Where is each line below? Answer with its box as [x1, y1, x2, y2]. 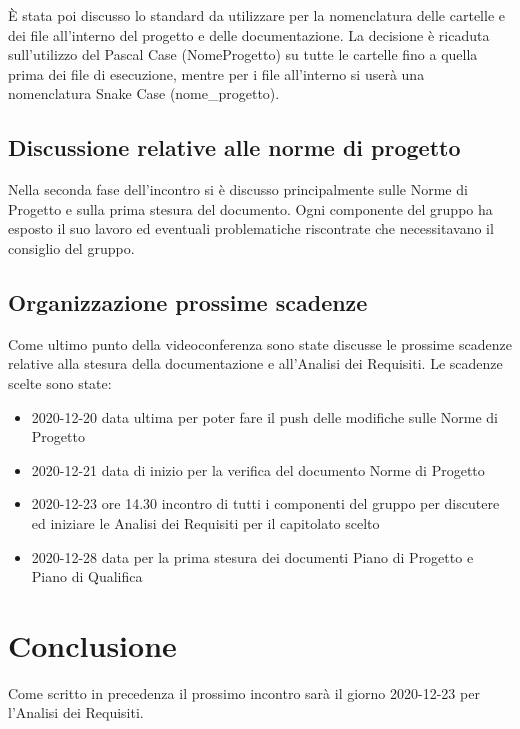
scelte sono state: [8, 372, 112, 393]
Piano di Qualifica [31, 566, 143, 587]
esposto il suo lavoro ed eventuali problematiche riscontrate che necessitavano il [8, 218, 494, 239]
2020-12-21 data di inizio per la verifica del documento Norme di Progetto [31, 459, 485, 480]
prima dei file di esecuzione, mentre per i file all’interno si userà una [8, 63, 425, 84]
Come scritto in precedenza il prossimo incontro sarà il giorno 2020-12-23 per [8, 682, 480, 703]
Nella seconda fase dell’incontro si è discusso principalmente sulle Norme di [8, 179, 468, 200]
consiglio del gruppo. [8, 237, 135, 258]
